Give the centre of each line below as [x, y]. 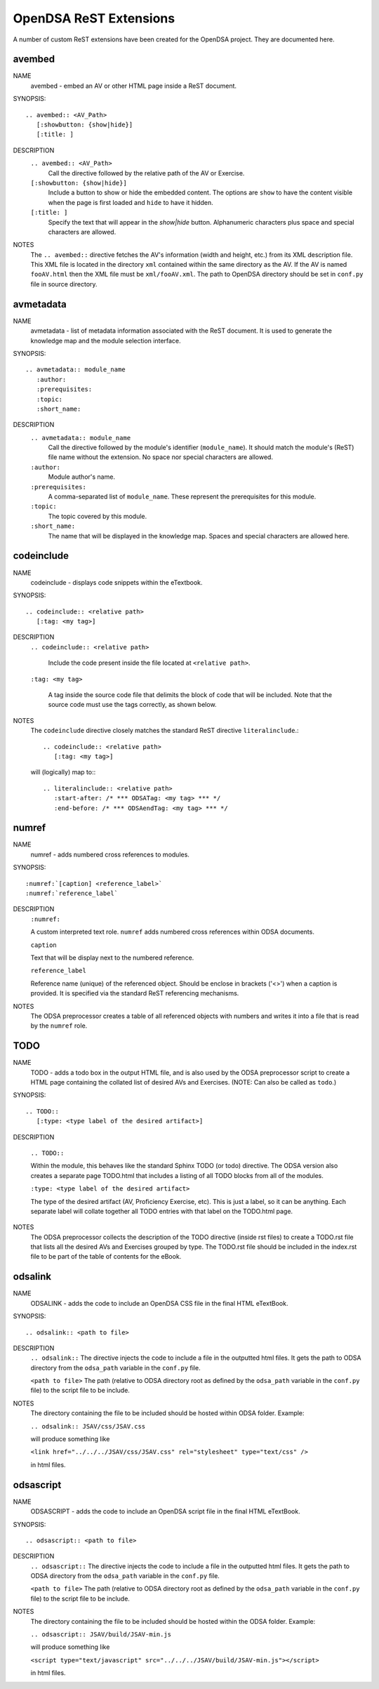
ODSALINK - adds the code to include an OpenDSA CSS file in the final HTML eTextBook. [159, 1303]
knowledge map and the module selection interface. [106, 340]
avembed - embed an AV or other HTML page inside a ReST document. [134, 86]
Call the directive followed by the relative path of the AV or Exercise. [146, 173]
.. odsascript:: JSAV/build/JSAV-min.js [101, 1635]
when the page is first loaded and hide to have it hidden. [131, 202]
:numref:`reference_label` [72, 893]
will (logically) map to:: [63, 772]
